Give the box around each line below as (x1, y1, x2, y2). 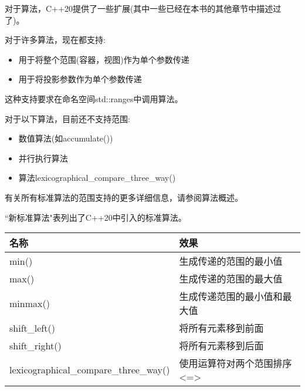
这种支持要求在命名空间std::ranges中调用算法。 (5, 92, 183, 105)
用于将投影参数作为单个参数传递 (18, 73, 142, 85)
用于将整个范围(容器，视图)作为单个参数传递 (18, 53, 189, 65)
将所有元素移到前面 (179, 321, 264, 335)
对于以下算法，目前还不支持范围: (5, 112, 130, 124)
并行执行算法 (18, 151, 68, 164)
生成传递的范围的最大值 (179, 272, 283, 286)
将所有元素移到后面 (179, 339, 264, 353)
